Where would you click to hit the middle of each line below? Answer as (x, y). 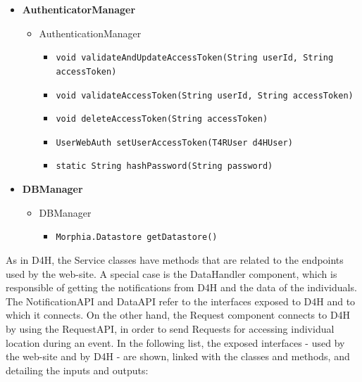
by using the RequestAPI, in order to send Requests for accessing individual (170, 328)
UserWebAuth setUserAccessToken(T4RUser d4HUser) (174, 142)
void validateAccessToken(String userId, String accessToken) (205, 95)
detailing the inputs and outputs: (77, 370)
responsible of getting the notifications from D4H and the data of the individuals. (181, 287)
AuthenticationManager (90, 33)
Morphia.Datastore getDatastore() (137, 237)
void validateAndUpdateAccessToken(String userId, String (195, 58)
